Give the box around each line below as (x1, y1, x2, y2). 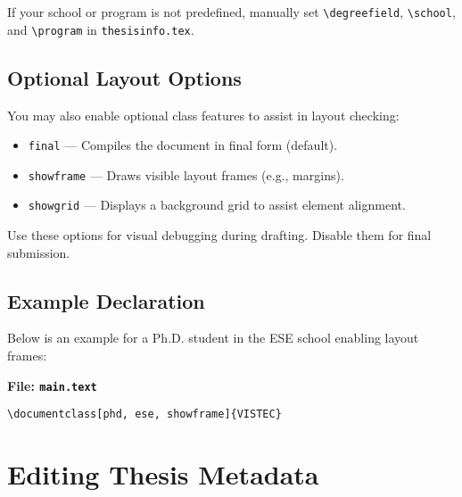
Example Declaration (7, 286, 205, 314)
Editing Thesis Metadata (7, 456, 319, 493)
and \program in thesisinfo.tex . (7, 20, 194, 38)
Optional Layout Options (7, 63, 242, 91)
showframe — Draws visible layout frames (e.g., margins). (28, 165, 344, 184)
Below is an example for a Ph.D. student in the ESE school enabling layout (7, 328, 419, 347)
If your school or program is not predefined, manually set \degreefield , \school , (7, 3, 456, 21)
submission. (7, 243, 70, 261)
